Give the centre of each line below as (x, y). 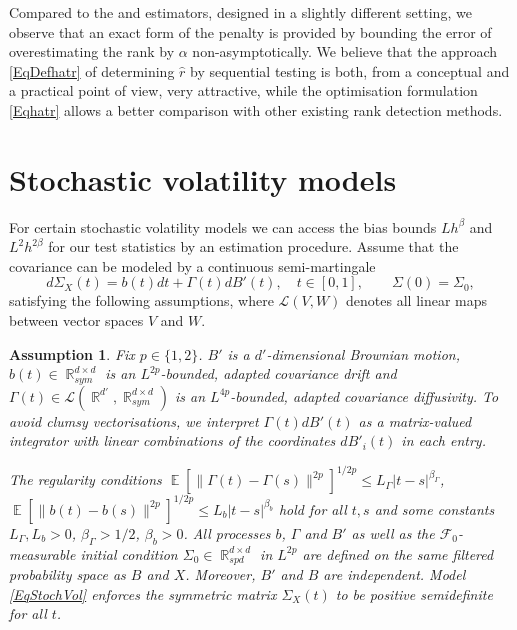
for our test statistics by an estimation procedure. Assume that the (253, 246)
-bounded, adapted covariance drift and (278, 373)
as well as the (393, 532)
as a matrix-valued (415, 420)
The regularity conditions (85, 479)
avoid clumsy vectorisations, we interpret (134, 420)
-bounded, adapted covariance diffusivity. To (364, 395)
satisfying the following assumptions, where (141, 300)
